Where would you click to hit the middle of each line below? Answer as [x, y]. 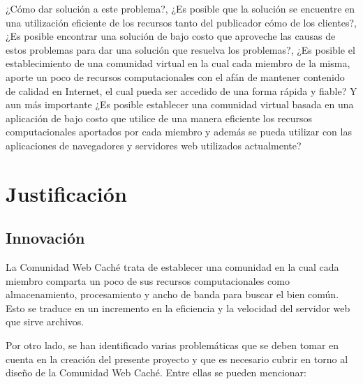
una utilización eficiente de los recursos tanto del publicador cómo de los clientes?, [181, 22]
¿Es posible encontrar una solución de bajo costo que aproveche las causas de [171, 36]
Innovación [45, 238]
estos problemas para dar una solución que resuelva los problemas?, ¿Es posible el [180, 49]
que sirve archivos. [45, 322]
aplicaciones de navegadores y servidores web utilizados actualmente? [154, 145]
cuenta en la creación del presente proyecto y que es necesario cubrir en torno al [177, 359]
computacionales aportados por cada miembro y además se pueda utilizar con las [179, 132]
